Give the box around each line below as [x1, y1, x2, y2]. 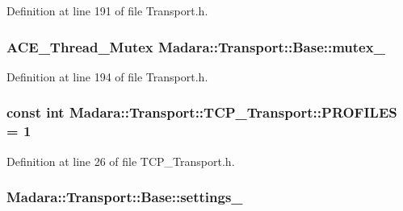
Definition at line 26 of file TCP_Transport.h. [6, 152, 235, 169]
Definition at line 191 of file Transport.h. [6, 2, 208, 19]
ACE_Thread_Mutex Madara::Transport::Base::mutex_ [6, 36, 385, 56]
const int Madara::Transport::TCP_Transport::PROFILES [6, 102, 397, 122]
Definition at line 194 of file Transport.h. [6, 68, 208, 85]
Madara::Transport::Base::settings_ [6, 187, 243, 207]
